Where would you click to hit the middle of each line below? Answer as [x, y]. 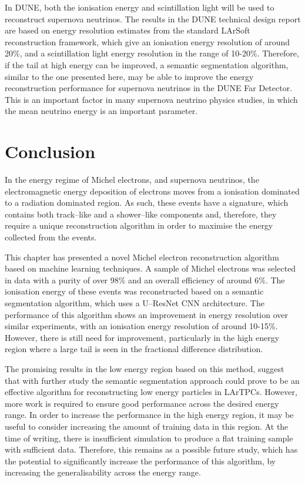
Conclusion [50, 151]
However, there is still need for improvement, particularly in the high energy [142, 337]
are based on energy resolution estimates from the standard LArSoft [128, 30]
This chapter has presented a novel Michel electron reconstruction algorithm [142, 257]
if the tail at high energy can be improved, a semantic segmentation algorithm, [147, 64]
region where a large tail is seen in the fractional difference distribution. [134, 349]
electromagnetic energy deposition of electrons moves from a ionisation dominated [152, 191]
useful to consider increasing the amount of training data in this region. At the [147, 426]
